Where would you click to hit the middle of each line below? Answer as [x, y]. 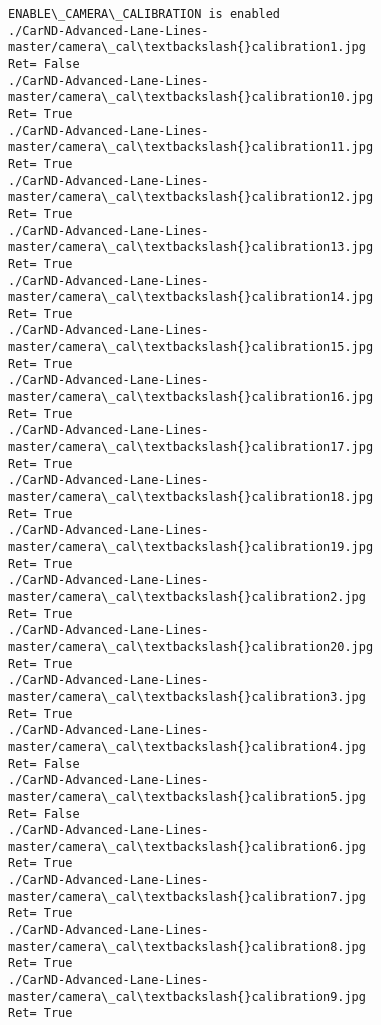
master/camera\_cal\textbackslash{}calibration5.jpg [187, 796]
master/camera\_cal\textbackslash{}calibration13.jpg [191, 247]
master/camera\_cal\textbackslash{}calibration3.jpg [187, 696]
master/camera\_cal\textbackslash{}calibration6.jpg [187, 846]
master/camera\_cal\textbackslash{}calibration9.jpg [187, 996]
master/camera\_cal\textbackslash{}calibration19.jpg [191, 547]
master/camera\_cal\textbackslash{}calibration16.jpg [191, 397]
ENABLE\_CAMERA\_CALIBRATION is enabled [144, 14]
